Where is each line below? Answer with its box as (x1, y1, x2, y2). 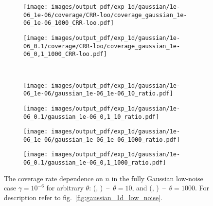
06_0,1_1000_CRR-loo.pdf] (23, 51, 107, 58)
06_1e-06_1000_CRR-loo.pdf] (23, 19, 114, 27)
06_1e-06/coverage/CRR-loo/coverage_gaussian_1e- (23, 11, 187, 19)
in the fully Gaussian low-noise (111, 173, 203, 183)
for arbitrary (46, 183, 84, 193)
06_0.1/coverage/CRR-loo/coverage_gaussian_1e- (23, 42, 180, 50)
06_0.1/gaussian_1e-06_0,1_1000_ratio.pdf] (23, 159, 166, 167)
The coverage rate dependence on (4, 173, 103, 183)
